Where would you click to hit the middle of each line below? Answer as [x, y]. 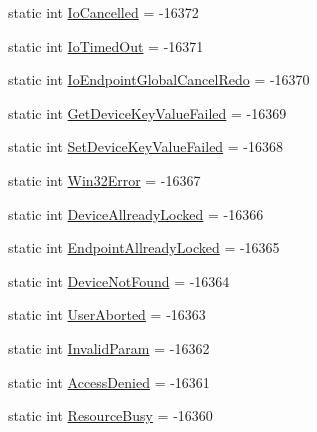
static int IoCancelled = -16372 [103, 12]
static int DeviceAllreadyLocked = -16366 [136, 213]
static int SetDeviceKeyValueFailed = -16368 [146, 146]
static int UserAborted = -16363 [107, 314]
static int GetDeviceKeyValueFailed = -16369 [147, 112]
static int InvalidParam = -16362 [109, 347]
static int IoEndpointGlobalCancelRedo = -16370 [159, 79]
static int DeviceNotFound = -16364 [119, 280]
